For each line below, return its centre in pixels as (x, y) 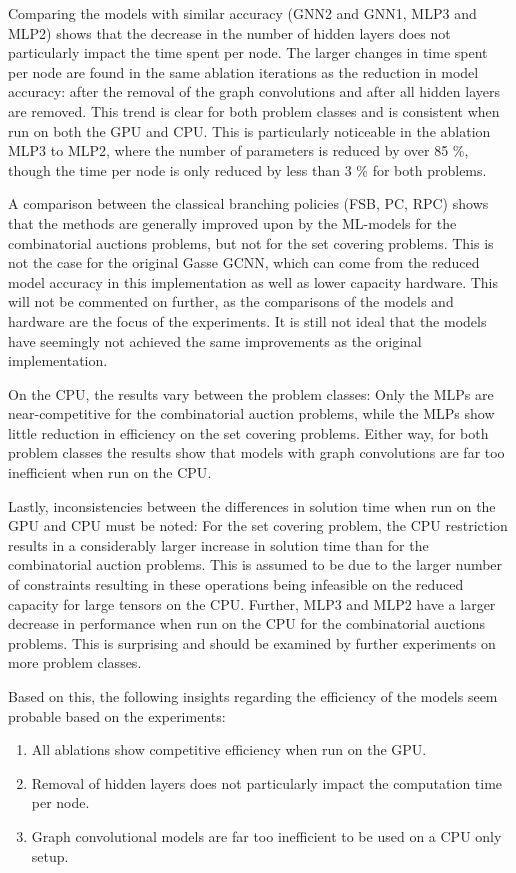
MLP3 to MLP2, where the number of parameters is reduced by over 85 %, (238, 150)
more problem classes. (75, 662)
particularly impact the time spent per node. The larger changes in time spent (248, 52)
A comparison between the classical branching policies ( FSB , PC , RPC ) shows (248, 203)
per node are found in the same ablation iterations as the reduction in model (243, 71)
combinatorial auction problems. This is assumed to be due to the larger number (255, 564)
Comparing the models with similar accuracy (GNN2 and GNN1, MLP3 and (242, 13)
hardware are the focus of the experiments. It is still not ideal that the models (247, 320)
